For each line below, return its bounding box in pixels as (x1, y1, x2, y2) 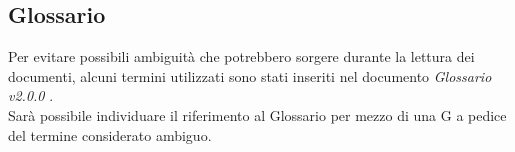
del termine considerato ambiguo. (8, 124, 212, 145)
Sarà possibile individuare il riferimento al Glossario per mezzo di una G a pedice (8, 104, 507, 125)
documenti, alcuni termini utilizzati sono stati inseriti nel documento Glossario (8, 65, 492, 86)
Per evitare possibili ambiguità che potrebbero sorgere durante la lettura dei (8, 46, 475, 67)
